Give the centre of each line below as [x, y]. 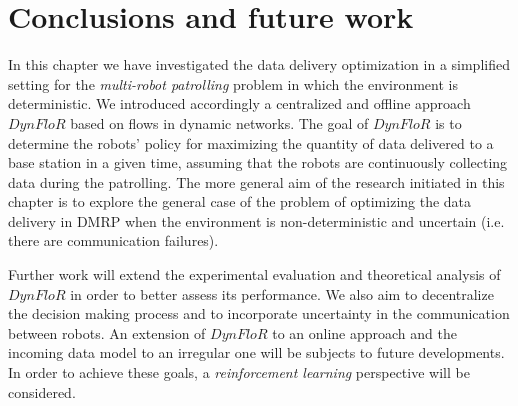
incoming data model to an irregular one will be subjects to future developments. [256, 352]
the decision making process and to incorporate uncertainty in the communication [259, 313]
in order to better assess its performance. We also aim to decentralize [282, 293]
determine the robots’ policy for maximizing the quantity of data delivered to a [251, 142]
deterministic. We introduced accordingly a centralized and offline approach [239, 103]
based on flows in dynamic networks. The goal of [219, 122]
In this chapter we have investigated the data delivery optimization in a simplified [259, 64]
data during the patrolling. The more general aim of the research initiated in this [256, 181]
